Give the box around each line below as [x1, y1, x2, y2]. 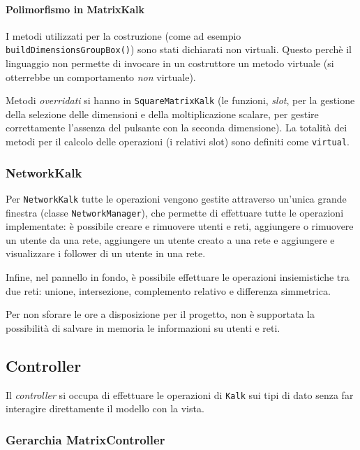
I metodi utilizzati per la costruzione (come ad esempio [6, 28, 241, 43]
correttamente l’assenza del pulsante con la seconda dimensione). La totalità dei [6, 120, 347, 135]
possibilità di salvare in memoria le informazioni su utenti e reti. [6, 320, 280, 335]
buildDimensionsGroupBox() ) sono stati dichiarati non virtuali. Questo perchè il [6, 42, 352, 57]
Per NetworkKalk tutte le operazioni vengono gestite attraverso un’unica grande [6, 191, 347, 205]
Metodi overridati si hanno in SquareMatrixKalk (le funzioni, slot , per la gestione [6, 93, 355, 108]
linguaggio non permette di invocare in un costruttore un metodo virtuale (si [6, 56, 334, 71]
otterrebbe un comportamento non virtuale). [6, 69, 196, 84]
